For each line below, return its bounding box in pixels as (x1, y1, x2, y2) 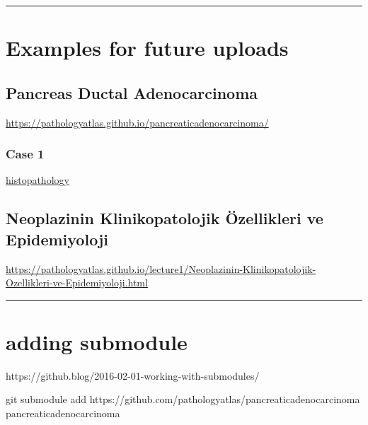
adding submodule (6, 327, 188, 356)
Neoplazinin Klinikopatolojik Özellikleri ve (6, 207, 323, 229)
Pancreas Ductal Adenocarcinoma (6, 81, 258, 103)
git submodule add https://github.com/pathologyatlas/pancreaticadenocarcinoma (6, 392, 360, 407)
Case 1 (6, 145, 45, 163)
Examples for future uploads (6, 33, 289, 62)
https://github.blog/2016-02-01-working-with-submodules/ (6, 368, 260, 383)
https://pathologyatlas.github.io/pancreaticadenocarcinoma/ (6, 115, 269, 129)
